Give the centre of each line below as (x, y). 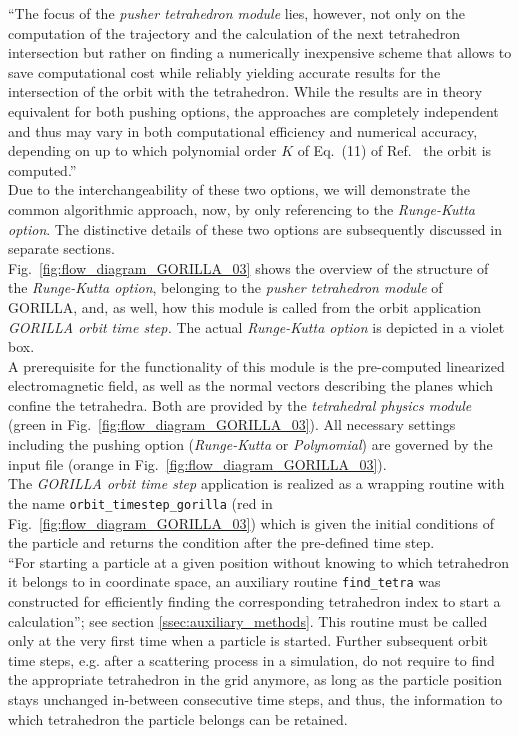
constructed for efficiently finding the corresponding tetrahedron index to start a (254, 600)
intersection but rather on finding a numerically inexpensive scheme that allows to (260, 52)
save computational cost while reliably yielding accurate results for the (224, 71)
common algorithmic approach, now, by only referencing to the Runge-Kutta (241, 208)
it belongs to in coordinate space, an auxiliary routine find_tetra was (224, 581)
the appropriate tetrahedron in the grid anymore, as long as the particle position (255, 679)
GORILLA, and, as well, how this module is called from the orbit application (245, 306)
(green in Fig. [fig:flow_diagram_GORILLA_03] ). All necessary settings (232, 424)
